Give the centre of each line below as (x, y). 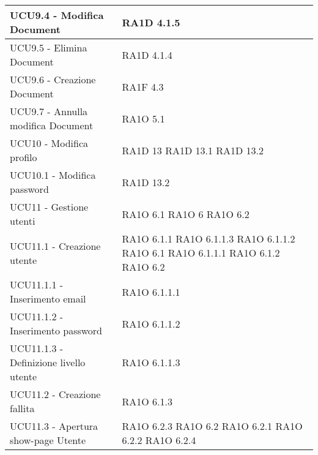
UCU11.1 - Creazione (55, 246)
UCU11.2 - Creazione (55, 394)
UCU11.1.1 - (37, 284)
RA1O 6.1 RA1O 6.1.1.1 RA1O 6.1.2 (201, 253)
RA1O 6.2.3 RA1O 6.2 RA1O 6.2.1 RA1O (212, 426)
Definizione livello (48, 362)
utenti (23, 221)
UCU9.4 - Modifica (57, 15)
